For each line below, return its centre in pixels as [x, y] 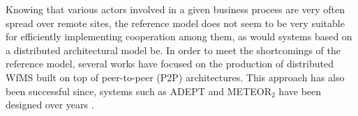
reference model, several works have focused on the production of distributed [170, 64]
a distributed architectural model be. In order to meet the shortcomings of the [173, 50]
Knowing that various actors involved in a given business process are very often [176, 9]
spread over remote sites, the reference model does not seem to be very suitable [175, 23]
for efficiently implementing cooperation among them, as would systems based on [179, 36]
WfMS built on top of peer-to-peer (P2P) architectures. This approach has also [175, 77]
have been [300, 91]
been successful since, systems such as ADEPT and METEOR [139, 91]
